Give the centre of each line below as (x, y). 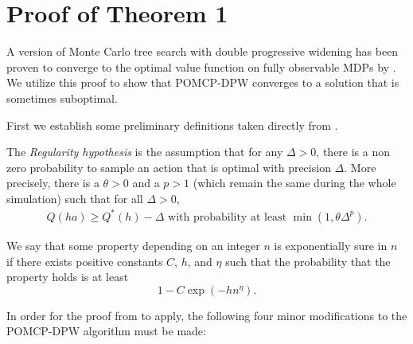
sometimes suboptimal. (62, 98)
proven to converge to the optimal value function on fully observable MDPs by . (201, 66)
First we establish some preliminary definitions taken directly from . (172, 125)
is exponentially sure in (331, 245)
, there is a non (353, 152)
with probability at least (228, 217)
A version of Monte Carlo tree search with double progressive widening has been (203, 51)
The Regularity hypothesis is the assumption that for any (145, 152)
